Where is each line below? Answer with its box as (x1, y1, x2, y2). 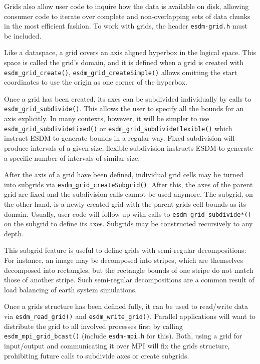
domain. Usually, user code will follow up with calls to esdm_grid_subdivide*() (4, 208, 251, 219)
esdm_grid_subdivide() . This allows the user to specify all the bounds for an (4, 103, 244, 114)
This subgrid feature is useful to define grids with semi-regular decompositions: (4, 245, 246, 255)
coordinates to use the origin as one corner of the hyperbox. (4, 77, 187, 87)
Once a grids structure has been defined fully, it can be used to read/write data (4, 301, 248, 311)
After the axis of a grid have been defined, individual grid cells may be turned (4, 169, 243, 180)
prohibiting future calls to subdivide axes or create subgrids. (4, 350, 189, 360)
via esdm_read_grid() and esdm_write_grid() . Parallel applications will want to (4, 311, 255, 321)
